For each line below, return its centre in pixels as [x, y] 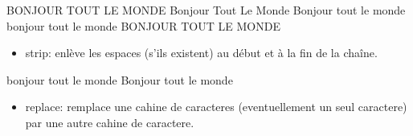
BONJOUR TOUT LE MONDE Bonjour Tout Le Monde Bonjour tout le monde [206, 10]
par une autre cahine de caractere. [110, 122]
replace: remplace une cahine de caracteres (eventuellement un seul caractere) [216, 107]
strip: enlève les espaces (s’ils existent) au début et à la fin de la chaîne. [201, 53]
